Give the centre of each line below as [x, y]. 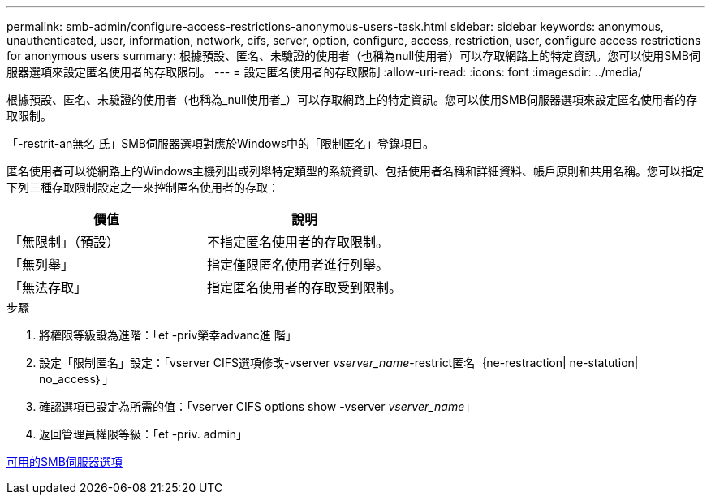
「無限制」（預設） [65, 242]
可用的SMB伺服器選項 [65, 462]
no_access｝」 [77, 379]
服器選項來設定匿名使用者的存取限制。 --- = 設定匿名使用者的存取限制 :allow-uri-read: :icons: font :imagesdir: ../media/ [325, 72]
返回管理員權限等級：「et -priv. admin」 [144, 434]
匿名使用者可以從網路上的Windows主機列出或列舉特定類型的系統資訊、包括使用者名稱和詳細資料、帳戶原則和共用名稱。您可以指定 [355, 171]
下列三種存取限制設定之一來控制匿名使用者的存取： [143, 187]
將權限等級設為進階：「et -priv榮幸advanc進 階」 [168, 335]
